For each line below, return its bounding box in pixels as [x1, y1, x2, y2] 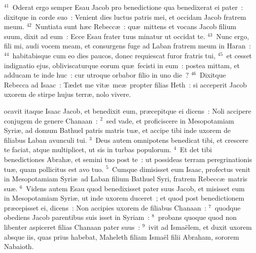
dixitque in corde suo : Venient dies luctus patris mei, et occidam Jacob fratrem [4, 11, 247, 22]
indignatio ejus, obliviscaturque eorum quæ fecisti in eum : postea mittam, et [4, 60, 240, 70]
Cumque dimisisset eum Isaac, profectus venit [112, 164, 251, 174]
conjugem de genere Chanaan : [4, 115, 98, 126]
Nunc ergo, [216, 31, 249, 41]
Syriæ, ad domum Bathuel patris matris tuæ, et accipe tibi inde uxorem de [4, 125, 231, 135]
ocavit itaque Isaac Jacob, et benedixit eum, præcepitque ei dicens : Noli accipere [4, 105, 252, 116]
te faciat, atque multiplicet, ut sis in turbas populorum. [4, 144, 172, 155]
